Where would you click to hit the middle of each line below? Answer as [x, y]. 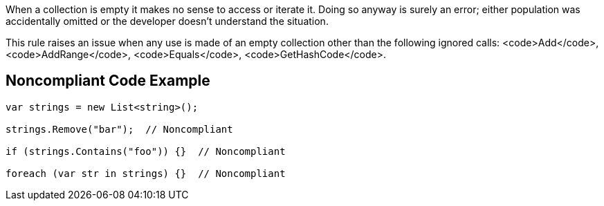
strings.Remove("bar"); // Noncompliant [119, 129]
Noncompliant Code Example [108, 81]
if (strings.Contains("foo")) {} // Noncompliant [146, 151]
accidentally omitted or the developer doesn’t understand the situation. [167, 21]
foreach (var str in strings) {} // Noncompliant [146, 173]
